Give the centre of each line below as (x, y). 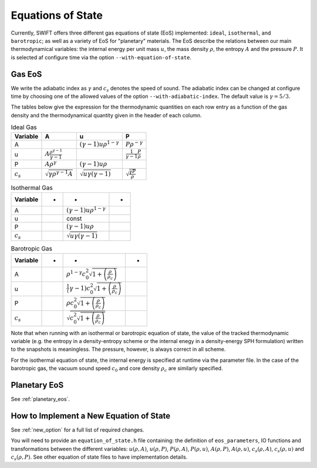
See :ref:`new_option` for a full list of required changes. (77, 430)
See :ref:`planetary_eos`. (41, 399)
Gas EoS (26, 74)
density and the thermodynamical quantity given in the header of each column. (106, 115)
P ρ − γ (134, 143)
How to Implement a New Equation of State (91, 416)
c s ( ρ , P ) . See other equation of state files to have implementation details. (99, 458)
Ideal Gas (24, 127)
